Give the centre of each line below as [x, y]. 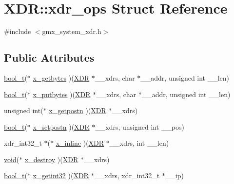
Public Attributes [49, 58]
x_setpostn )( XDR [61, 126]
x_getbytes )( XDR [61, 77]
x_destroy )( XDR [51, 159]
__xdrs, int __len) [139, 143]
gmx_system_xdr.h [72, 31]
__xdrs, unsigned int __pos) [140, 126]
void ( [12, 159]
